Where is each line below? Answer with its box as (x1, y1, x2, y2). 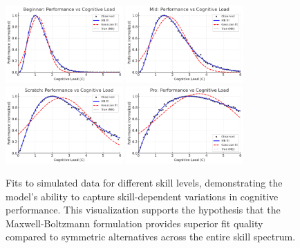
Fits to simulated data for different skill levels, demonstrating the (6, 175, 283, 190)
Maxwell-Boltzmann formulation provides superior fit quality (6, 216, 263, 230)
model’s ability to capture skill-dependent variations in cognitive (6, 189, 279, 203)
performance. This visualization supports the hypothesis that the (6, 202, 281, 217)
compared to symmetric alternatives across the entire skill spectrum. (6, 229, 296, 244)
